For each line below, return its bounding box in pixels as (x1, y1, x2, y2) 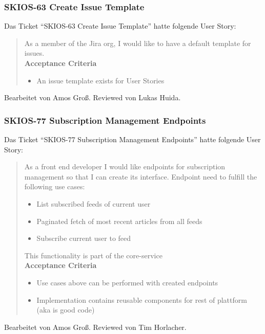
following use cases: (24, 181, 85, 192)
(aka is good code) (36, 304, 95, 315)
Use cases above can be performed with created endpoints (36, 277, 218, 287)
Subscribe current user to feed (36, 233, 131, 243)
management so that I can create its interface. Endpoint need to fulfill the (24, 171, 257, 182)
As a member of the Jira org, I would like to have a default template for (24, 37, 251, 48)
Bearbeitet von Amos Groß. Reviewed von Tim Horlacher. (4, 321, 187, 332)
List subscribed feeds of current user (36, 198, 151, 209)
